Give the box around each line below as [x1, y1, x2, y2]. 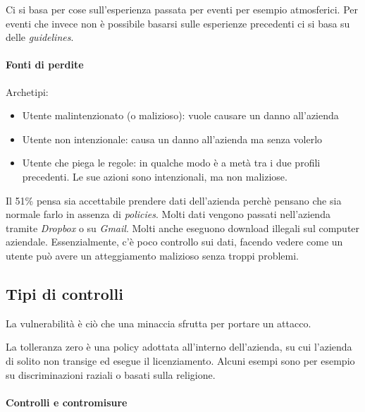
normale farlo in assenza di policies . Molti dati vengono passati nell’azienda [6, 207, 330, 222]
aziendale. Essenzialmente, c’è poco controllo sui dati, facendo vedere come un [6, 234, 343, 249]
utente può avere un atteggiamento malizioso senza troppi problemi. [6, 248, 299, 262]
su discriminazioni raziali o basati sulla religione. [6, 367, 216, 382]
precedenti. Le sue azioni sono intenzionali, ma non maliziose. [22, 169, 287, 183]
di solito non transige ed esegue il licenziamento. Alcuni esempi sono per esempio [6, 353, 355, 368]
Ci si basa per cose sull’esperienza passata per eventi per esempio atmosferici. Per [6, 2, 358, 16]
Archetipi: [6, 84, 49, 99]
